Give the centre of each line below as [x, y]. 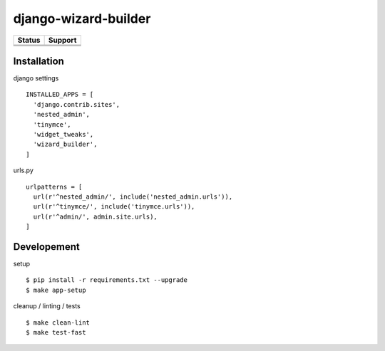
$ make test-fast [56, 332]
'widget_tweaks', [63, 135]
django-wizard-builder [82, 19]
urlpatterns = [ [54, 187]
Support [62, 40]
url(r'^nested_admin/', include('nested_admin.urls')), [133, 197]
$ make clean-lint [58, 323]
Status [29, 40]
